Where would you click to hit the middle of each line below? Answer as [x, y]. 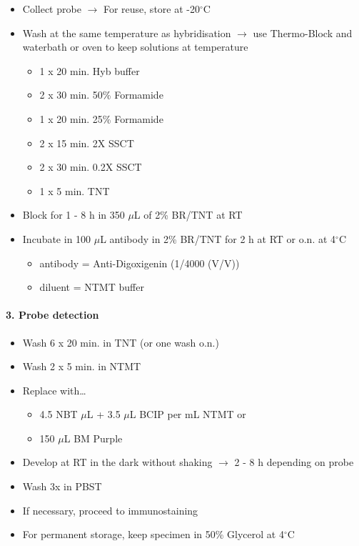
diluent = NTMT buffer [92, 287]
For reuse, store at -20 [151, 9]
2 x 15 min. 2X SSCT [87, 143]
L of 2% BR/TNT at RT [188, 215]
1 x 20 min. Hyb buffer [90, 70]
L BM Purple [93, 438]
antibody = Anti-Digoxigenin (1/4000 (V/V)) [140, 263]
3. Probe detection [52, 315]
